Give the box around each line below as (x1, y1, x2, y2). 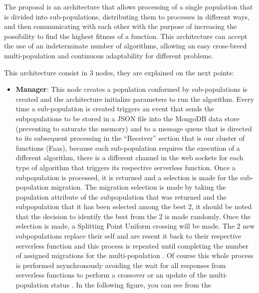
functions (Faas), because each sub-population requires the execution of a (15, 142, 240, 153)
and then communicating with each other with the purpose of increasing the (4, 21, 237, 31)
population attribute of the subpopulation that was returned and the (15, 191, 227, 202)
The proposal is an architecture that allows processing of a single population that (4, 1, 253, 11)
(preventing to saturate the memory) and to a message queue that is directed (15, 123, 252, 133)
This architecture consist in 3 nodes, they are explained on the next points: (4, 67, 234, 77)
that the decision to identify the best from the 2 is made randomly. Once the (15, 211, 251, 221)
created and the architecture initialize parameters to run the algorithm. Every (15, 93, 255, 104)
